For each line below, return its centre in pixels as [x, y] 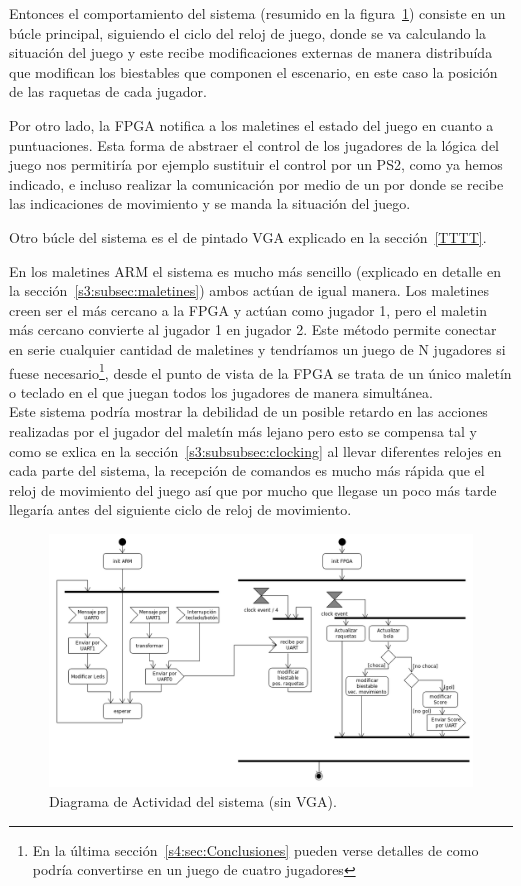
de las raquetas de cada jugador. [108, 91]
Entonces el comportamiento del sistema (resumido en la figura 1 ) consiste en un [257, 13]
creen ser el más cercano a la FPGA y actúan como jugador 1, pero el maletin [248, 309]
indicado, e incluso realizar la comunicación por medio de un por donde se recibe [256, 183]
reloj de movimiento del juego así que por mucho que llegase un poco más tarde [253, 489]
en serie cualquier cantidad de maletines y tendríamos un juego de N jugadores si [257, 348]
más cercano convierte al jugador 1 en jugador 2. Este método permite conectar [253, 329]
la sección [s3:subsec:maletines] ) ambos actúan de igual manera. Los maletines [249, 290]
